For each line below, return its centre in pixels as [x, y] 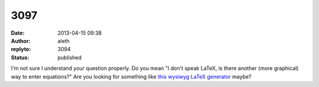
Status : [20, 57]
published [70, 57]
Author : [21, 41]
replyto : [21, 49]
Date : [18, 33]
